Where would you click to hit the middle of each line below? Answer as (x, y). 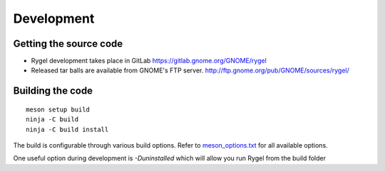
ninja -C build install (67, 129)
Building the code (53, 91)
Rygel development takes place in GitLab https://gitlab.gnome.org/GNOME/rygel (149, 61)
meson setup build (58, 109)
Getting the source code (68, 44)
